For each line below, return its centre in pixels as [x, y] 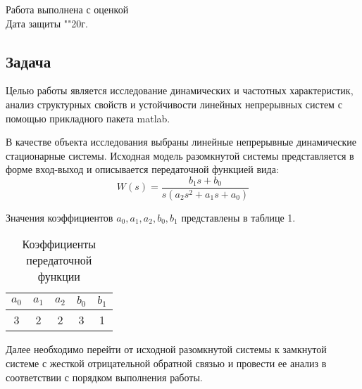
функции [59, 276]
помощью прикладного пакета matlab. [88, 118]
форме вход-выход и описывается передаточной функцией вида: [142, 169]
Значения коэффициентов [60, 217]
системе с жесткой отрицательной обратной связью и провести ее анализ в [166, 363]
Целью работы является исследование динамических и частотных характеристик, [180, 90]
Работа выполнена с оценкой [67, 9]
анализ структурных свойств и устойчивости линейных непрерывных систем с [174, 104]
